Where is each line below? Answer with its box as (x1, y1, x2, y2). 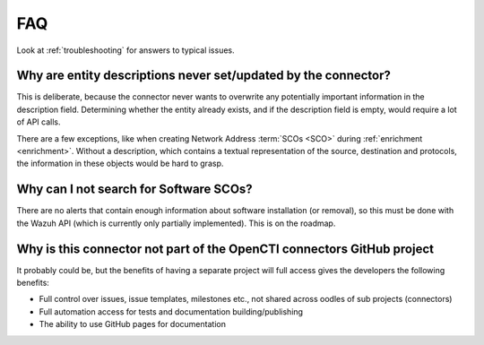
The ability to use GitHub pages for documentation (39, 319, 226, 330)
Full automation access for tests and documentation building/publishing (39, 306, 304, 317)
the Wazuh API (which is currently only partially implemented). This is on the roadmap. (16, 218, 336, 229)
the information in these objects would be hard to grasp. (16, 158, 224, 169)
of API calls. (16, 116, 62, 127)
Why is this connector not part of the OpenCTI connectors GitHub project (16, 241, 435, 256)
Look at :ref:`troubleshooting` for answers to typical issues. (16, 45, 235, 56)
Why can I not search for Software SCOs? (16, 182, 253, 197)
